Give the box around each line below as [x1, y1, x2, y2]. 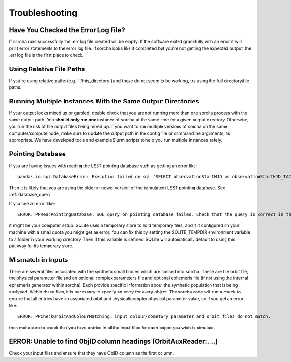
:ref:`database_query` [9, 191, 52, 197]
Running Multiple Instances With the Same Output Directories [9, 97, 199, 105]
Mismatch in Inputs [9, 256, 68, 264]
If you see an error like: [9, 201, 55, 207]
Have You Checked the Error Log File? [9, 26, 126, 34]
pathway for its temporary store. [9, 243, 74, 249]
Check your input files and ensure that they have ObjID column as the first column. [9, 350, 174, 356]
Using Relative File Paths [9, 65, 85, 73]
